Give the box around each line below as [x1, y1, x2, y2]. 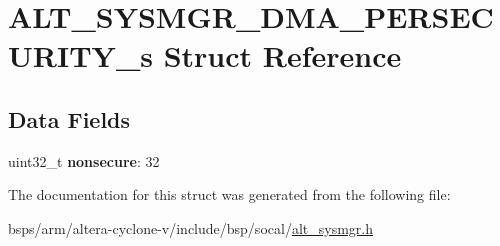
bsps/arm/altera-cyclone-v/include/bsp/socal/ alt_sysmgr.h [8, 217, 373, 238]
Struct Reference [163, 35, 402, 76]
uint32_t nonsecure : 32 [8, 150, 160, 171]
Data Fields [8, 103, 131, 134]
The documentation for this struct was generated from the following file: [8, 184, 451, 205]
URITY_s [8, 35, 153, 76]
